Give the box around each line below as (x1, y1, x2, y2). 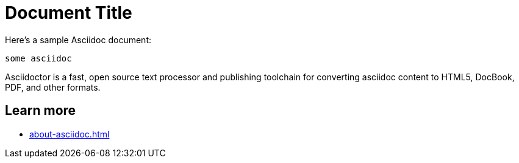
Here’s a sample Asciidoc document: (5, 34, 151, 45)
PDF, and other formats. (5, 81, 101, 92)
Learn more (5, 103, 76, 119)
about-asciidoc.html (29, 128, 110, 139)
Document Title (5, 2, 132, 23)
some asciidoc (5, 53, 72, 63)
